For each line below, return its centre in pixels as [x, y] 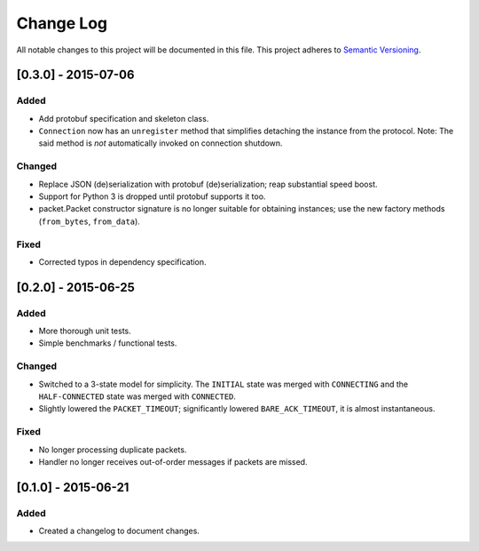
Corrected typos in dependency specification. [123, 261]
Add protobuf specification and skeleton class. [124, 118]
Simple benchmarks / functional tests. [108, 343]
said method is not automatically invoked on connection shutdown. [161, 143]
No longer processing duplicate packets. [113, 450]
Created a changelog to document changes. [119, 531]
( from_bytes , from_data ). [90, 221]
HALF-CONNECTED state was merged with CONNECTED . [137, 396]
